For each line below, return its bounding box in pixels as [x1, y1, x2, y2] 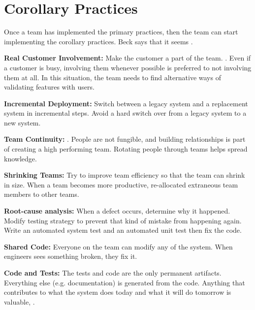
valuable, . [4, 296, 35, 307]
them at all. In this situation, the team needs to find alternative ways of [4, 72, 221, 82]
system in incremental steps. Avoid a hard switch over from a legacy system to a [4, 108, 247, 118]
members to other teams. [4, 189, 79, 199]
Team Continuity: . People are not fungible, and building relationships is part [4, 134, 246, 144]
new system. [4, 117, 41, 127]
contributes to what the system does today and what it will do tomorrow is [4, 287, 231, 297]
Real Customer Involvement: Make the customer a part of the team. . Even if [4, 53, 251, 63]
